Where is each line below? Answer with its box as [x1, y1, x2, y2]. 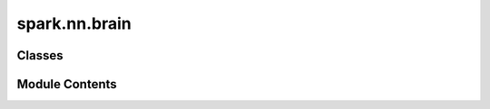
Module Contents [16, 77, 117, 92]
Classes [16, 48, 64, 63]
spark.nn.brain [16, 14, 132, 33]
